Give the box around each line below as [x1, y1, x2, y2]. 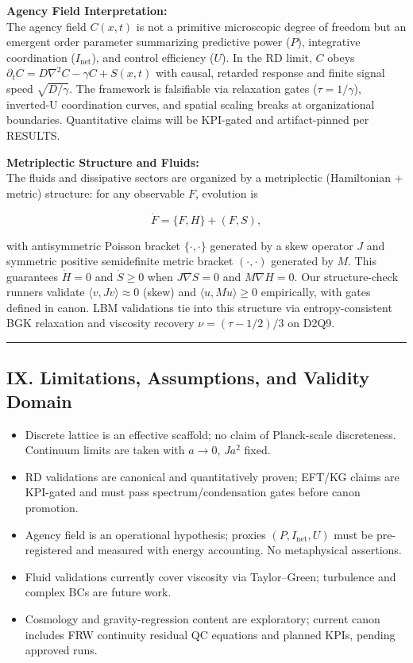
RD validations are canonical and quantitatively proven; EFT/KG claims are [25, 468, 399, 484]
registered [25, 542, 73, 558]
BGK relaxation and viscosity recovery [6, 314, 195, 331]
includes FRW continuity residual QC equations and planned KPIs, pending [25, 626, 396, 642]
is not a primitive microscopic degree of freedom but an [136, 17, 407, 34]
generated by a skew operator [210, 237, 353, 253]
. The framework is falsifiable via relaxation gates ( [69, 79, 318, 96]
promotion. [25, 499, 79, 516]
